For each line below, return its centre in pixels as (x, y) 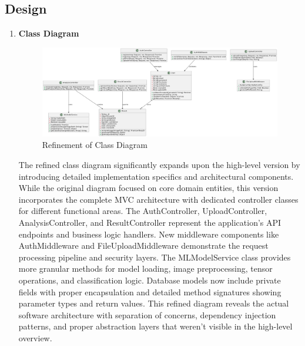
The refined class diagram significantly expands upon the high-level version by (159, 165)
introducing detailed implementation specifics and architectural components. (156, 176)
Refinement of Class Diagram (95, 145)
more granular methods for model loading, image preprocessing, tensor (145, 268)
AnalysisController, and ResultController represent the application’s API (150, 222)
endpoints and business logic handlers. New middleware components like (149, 234)
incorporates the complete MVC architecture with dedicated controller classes (158, 199)
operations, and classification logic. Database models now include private (150, 280)
